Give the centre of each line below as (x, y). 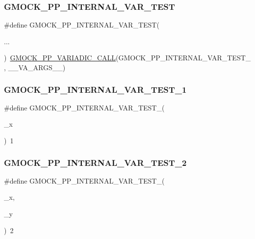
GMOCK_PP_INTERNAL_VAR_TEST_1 (95, 89)
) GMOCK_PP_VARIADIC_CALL (60, 58)
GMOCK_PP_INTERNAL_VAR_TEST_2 (95, 162)
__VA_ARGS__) (37, 67)
